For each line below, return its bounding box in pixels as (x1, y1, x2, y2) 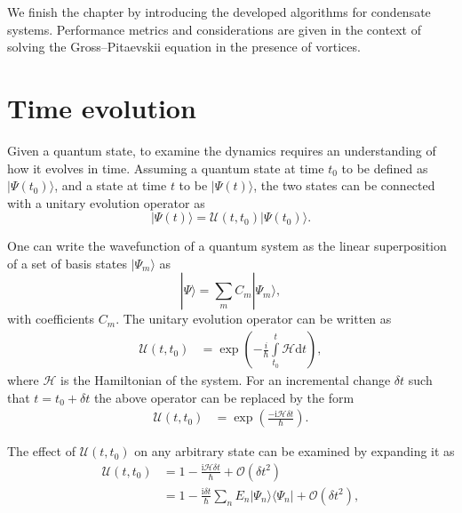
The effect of (7, 442, 76, 461)
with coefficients (7, 309, 95, 328)
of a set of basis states (7, 253, 127, 272)
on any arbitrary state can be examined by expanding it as (134, 442, 455, 461)
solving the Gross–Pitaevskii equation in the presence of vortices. (7, 37, 361, 56)
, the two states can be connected (253, 176, 435, 195)
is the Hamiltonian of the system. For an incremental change (60, 371, 391, 389)
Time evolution (7, 89, 196, 125)
